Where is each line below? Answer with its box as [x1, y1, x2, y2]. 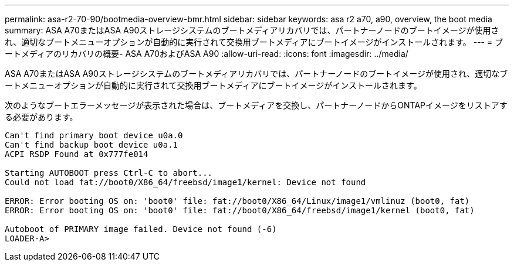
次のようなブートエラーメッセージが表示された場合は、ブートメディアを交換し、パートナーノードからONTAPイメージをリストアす [5, 100, 508, 110]
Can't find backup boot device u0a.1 [5, 140, 178, 149]
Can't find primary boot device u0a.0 [5, 131, 183, 140]
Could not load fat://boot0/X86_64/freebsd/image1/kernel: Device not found [5, 178, 366, 187]
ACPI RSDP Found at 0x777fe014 [5, 149, 148, 159]
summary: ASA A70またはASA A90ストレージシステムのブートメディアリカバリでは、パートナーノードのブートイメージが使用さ [5, 25, 499, 35]
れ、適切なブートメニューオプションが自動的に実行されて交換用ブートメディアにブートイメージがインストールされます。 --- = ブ [5, 37, 503, 47]
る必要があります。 [5, 112, 78, 122]
